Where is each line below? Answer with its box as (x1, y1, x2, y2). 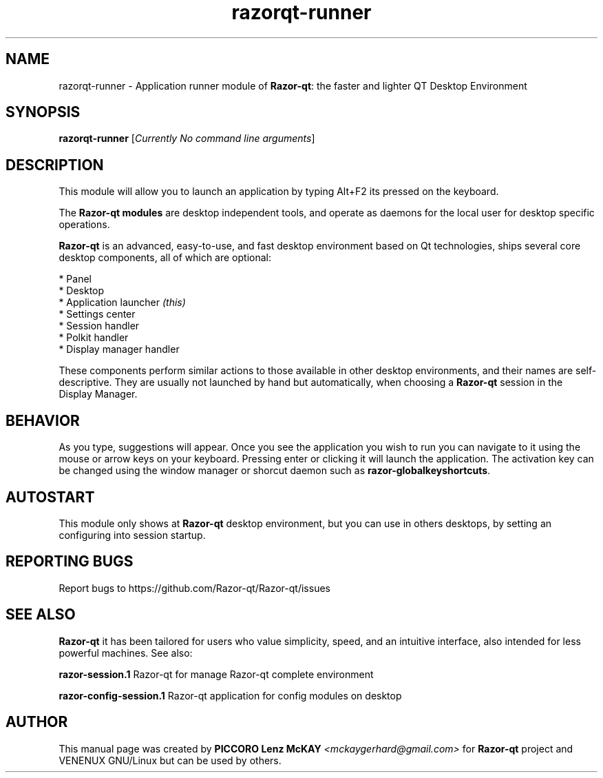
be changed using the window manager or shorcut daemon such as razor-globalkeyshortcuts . (59, 464, 491, 477)
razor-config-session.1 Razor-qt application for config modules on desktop (59, 689, 402, 702)
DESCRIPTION (6, 156, 104, 174)
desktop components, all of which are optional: (59, 252, 271, 264)
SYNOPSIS (6, 103, 81, 121)
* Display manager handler (59, 343, 180, 356)
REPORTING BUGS (6, 553, 134, 571)
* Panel (59, 273, 92, 285)
